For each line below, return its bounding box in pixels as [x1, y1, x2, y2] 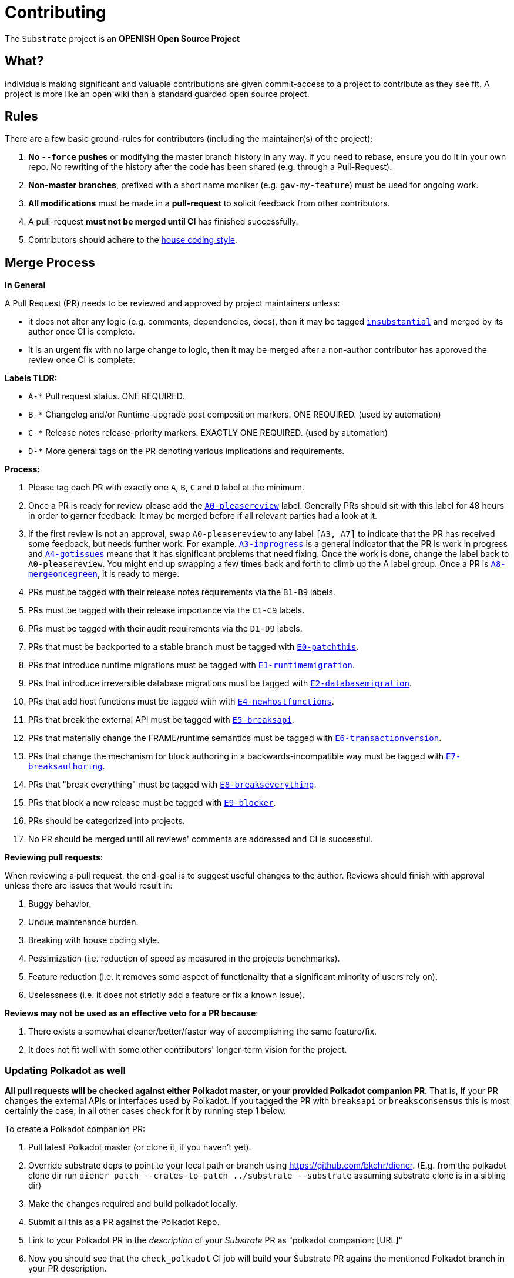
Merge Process [5, 255, 95, 270]
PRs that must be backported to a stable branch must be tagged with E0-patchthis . [28, 642, 359, 652]
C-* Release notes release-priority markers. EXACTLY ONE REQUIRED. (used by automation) [28, 428, 388, 438]
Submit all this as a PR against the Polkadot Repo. [28, 1217, 220, 1227]
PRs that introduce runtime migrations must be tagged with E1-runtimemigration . [28, 660, 355, 670]
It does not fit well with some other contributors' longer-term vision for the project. [28, 1045, 347, 1055]
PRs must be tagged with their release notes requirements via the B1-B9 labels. [28, 587, 335, 598]
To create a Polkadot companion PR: [5, 1124, 145, 1134]
